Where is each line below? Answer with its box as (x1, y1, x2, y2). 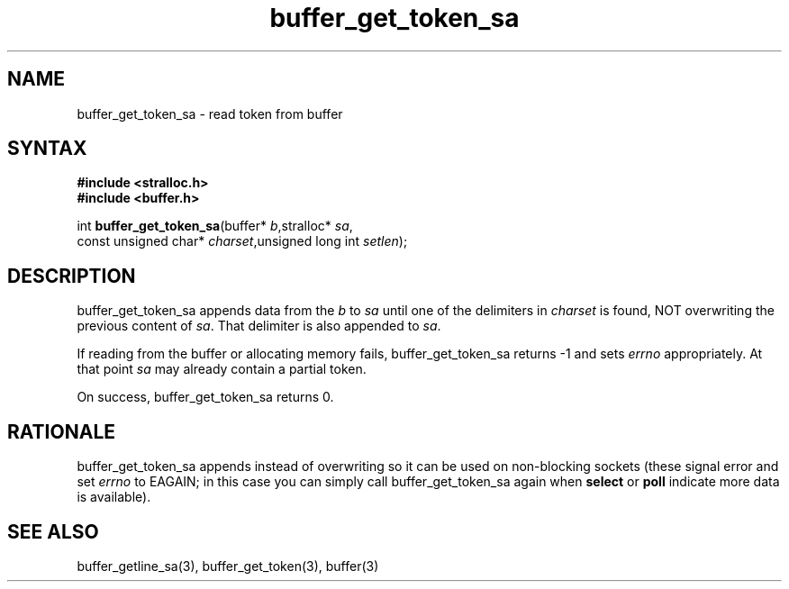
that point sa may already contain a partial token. (77, 361, 367, 377)
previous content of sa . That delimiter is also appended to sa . (77, 318, 441, 334)
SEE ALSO (7, 520, 99, 543)
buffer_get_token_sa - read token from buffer (77, 105, 343, 122)
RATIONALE (7, 420, 116, 443)
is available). (77, 489, 151, 505)
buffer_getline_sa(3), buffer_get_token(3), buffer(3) (77, 557, 379, 574)
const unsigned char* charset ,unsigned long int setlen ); (77, 233, 408, 249)
